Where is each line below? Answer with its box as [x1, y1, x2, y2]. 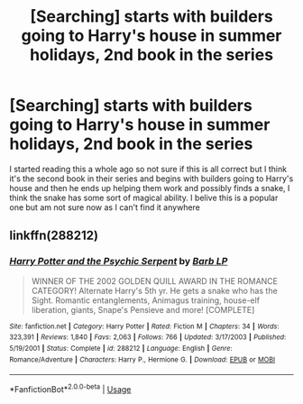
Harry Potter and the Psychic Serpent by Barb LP [9, 255, 228, 268]
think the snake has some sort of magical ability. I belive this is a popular [9, 192, 279, 203]
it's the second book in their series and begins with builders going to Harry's [9, 173, 294, 184]
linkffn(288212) [9, 228, 99, 243]
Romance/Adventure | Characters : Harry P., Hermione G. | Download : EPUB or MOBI [9, 354, 276, 364]
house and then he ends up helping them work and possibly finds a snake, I [9, 182, 290, 193]
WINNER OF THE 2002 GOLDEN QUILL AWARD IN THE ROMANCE [31, 275, 278, 286]
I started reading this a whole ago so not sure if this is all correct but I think [9, 163, 287, 174]
